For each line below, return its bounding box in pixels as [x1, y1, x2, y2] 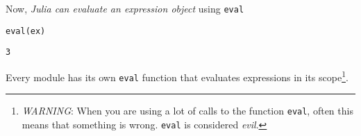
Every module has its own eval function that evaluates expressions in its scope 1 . [6, 67, 349, 84]
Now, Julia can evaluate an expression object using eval [6, 1, 244, 15]
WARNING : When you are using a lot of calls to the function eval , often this [22, 103, 353, 118]
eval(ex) [6, 26, 46, 36]
